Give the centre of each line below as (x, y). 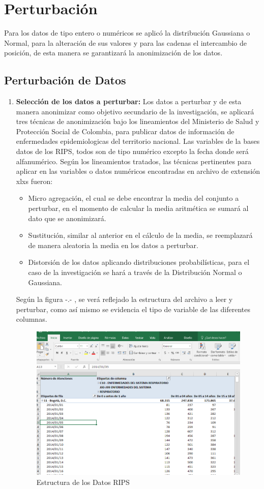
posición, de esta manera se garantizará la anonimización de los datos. (113, 53)
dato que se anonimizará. (67, 218)
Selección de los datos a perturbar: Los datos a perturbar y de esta (129, 101)
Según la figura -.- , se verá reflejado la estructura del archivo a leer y (124, 299)
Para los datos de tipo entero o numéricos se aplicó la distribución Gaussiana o (127, 33)
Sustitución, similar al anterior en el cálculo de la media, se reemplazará (140, 235)
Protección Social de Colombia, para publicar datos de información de (125, 131)
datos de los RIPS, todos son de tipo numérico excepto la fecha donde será (132, 151)
